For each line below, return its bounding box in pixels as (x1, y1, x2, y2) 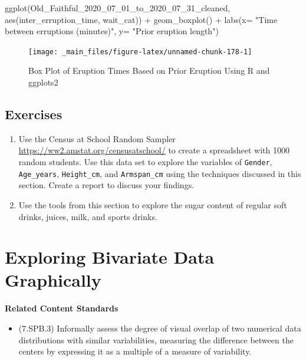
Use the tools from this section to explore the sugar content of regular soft (18, 198, 287, 211)
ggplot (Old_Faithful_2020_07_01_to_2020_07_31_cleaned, (5, 2, 231, 14)
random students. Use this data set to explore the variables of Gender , (18, 156, 272, 168)
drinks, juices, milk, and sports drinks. (18, 210, 157, 222)
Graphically (5, 268, 101, 292)
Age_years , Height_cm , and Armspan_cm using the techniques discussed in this (18, 167, 301, 179)
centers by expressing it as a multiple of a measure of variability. (18, 345, 252, 357)
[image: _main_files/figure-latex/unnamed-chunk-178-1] (28, 47, 252, 56)
